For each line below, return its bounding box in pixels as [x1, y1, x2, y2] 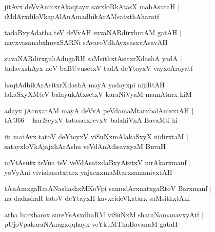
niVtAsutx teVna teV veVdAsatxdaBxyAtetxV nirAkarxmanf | [4, 157, 191, 168]
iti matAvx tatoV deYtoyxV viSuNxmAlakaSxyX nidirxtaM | [4, 131, 188, 141]
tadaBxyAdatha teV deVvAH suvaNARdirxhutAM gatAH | [4, 27, 181, 38]
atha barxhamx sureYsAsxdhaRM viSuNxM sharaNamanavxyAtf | [4, 209, 203, 219]
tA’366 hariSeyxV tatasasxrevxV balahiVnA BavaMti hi [4, 115, 178, 125]
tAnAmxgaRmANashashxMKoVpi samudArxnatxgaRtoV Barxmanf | [4, 183, 212, 193]
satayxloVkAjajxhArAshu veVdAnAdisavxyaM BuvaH [4, 141, 166, 151]
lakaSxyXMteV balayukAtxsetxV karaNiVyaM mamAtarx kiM [4, 89, 192, 99]
